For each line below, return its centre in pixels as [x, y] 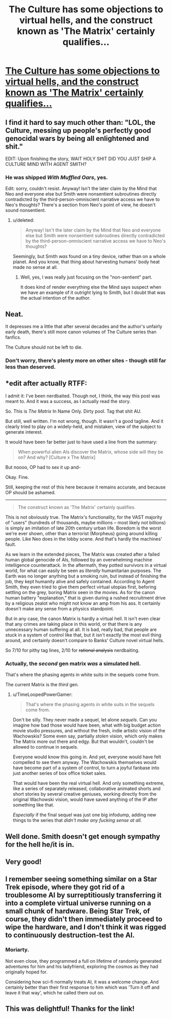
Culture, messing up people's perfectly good [78, 130]
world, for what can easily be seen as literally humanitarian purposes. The [83, 570]
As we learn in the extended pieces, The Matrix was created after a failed [82, 554]
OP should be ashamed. [30, 492]
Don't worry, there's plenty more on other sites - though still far [86, 360]
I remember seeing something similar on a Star [81, 879]
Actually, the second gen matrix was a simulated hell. [73, 663]
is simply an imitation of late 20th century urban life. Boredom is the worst [83, 528]
